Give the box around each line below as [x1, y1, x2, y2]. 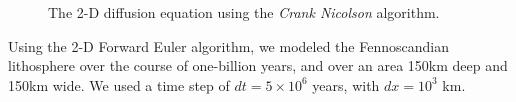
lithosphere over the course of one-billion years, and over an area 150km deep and [8, 55, 508, 76]
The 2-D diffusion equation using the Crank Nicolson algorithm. [48, 2, 440, 22]
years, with [312, 74, 380, 95]
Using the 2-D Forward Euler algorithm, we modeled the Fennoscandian [8, 35, 449, 56]
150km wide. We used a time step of [8, 74, 230, 95]
